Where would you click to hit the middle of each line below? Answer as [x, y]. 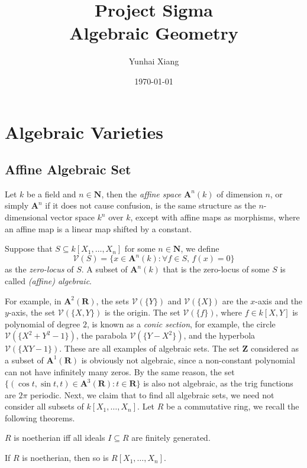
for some [140, 248]
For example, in [33, 300]
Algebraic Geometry [154, 33]
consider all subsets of [44, 406]
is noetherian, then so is [65, 458]
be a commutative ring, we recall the [233, 406]
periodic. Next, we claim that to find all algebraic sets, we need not [152, 394]
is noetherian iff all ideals [59, 438]
